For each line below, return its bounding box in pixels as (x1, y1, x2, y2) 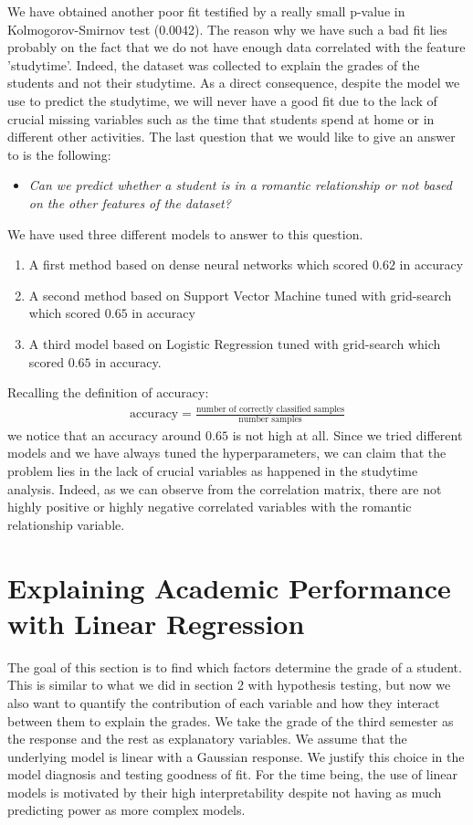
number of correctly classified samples (195, 404, 345, 414)
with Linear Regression (7, 604, 305, 641)
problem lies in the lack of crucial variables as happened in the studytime (7, 461, 418, 481)
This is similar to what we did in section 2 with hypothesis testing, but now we (7, 675, 451, 694)
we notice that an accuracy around (7, 425, 202, 444)
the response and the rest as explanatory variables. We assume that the (7, 729, 407, 748)
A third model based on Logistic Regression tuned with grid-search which (28, 333, 441, 353)
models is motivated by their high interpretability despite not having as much (7, 782, 442, 801)
